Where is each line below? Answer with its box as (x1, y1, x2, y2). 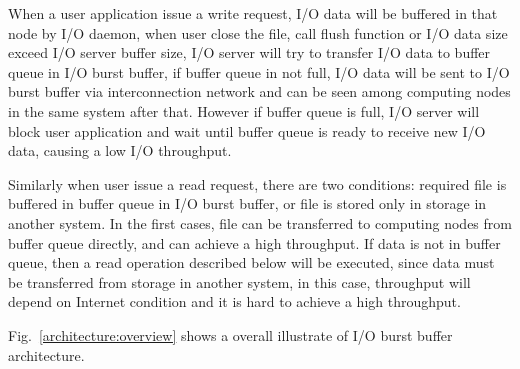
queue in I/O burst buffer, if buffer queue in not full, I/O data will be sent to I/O (8, 61, 510, 82)
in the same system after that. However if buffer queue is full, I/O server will (8, 100, 480, 121)
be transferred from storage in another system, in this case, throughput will (8, 271, 471, 292)
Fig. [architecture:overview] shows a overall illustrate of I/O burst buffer (8, 324, 453, 345)
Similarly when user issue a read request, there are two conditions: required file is (8, 173, 507, 194)
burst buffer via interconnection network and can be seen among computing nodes (8, 81, 511, 102)
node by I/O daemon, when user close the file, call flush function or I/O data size (8, 22, 508, 43)
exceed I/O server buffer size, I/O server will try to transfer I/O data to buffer (8, 42, 491, 63)
